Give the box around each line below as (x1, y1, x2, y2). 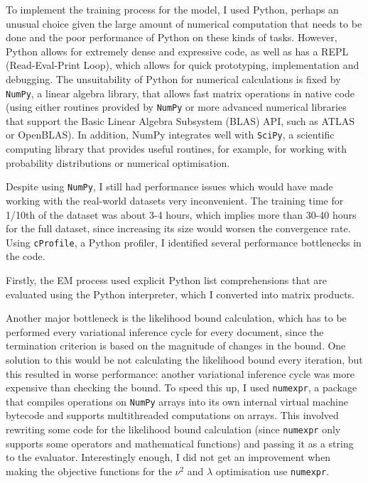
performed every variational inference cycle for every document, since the (6, 324, 324, 339)
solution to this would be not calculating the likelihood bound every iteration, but (6, 352, 363, 367)
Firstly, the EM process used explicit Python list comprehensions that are (6, 273, 328, 287)
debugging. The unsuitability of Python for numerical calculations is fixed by (6, 71, 341, 86)
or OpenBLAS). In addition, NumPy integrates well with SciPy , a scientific (6, 127, 335, 142)
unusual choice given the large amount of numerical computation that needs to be (6, 16, 362, 31)
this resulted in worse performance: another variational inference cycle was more (6, 366, 355, 381)
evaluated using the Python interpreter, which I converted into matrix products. (6, 286, 355, 301)
